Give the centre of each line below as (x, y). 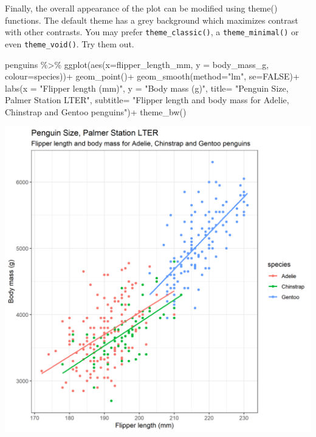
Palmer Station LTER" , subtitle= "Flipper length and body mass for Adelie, (147, 100)
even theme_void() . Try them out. (70, 43)
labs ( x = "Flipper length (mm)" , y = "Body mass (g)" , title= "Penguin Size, (147, 88)
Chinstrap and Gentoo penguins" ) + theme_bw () (96, 111)
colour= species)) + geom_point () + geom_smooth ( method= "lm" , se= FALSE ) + (152, 76)
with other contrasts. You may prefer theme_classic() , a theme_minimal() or (152, 32)
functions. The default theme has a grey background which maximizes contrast (152, 20)
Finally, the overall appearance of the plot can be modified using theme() (141, 8)
